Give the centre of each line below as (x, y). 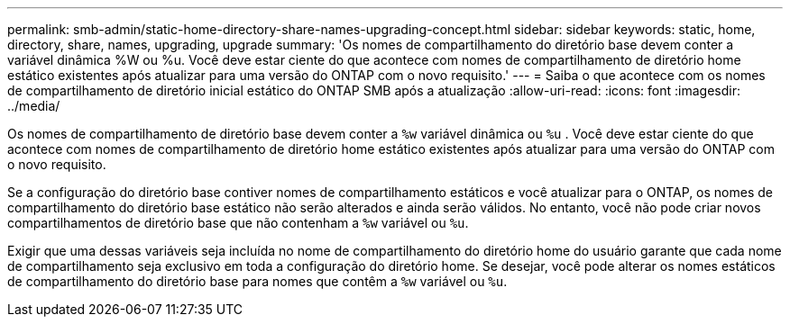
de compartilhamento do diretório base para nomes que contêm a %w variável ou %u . (257, 281)
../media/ (34, 106)
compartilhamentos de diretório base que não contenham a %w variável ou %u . (238, 223)
